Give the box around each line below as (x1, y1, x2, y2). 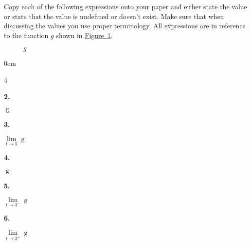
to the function (4, 30, 49, 40)
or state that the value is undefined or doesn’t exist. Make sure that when (4, 11, 224, 21)
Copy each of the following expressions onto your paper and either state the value (4, 1, 247, 11)
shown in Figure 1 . (56, 30, 113, 40)
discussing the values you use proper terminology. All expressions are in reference (4, 20, 246, 31)
